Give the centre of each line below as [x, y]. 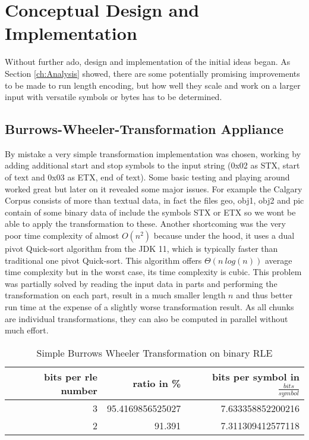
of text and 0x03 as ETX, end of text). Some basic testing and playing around [147, 177]
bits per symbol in [256, 376]
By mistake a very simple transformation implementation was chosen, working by [153, 153]
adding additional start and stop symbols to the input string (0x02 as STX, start [152, 165]
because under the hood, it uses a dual [224, 235]
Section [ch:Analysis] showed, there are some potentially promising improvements [152, 73]
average [278, 260]
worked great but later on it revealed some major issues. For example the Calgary [154, 188]
